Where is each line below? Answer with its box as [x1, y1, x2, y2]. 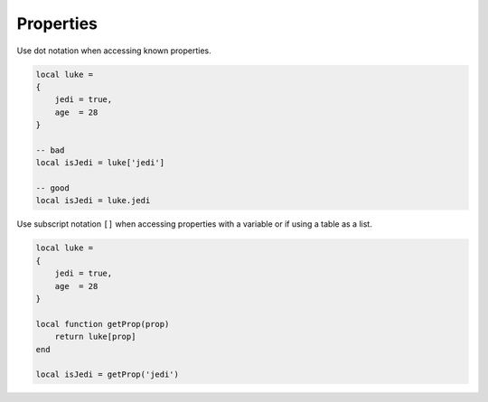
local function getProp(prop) [35, 319, 170, 329]
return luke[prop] [54, 332, 136, 342]
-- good [35, 183, 70, 193]
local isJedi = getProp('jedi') [35, 369, 180, 379]
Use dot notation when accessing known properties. [16, 45, 211, 56]
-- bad [35, 145, 65, 155]
